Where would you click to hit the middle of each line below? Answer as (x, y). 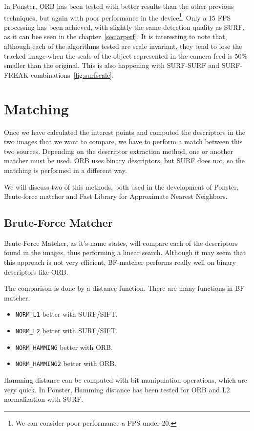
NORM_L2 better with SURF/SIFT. (66, 331)
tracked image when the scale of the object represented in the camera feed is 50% (126, 55)
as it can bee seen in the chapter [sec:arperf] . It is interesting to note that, (116, 36)
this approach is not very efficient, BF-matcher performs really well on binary (120, 262)
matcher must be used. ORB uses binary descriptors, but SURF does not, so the (125, 161)
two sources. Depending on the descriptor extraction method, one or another (118, 151)
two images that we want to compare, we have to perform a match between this (123, 141)
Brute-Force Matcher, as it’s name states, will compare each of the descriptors (121, 243)
